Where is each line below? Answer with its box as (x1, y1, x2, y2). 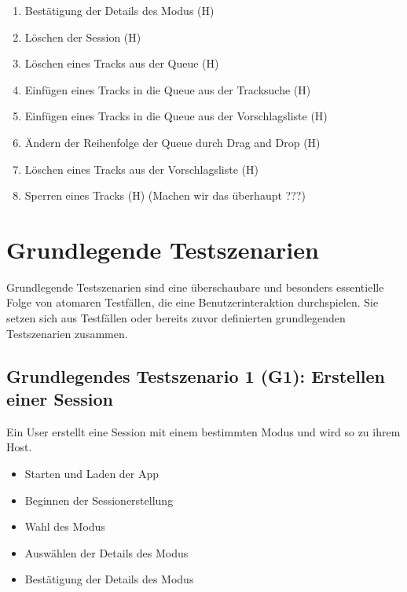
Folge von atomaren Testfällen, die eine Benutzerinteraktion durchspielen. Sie (6, 294, 379, 311)
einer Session (6, 387, 113, 411)
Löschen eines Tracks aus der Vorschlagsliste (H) (24, 160, 258, 177)
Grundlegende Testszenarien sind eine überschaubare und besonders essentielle (6, 278, 384, 295)
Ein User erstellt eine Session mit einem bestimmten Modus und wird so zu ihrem (6, 423, 401, 439)
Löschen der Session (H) (24, 28, 141, 45)
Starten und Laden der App (24, 465, 159, 482)
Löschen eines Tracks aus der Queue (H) (24, 55, 219, 72)
